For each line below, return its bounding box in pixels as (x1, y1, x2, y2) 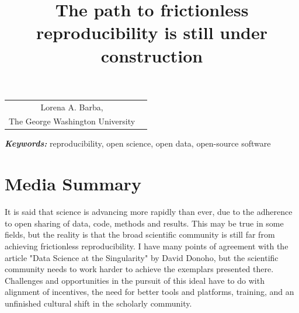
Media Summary (5, 172, 141, 196)
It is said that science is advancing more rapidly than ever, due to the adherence (5, 206, 293, 218)
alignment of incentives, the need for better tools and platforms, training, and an (5, 286, 294, 298)
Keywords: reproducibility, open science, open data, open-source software (5, 137, 271, 149)
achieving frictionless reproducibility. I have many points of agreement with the (5, 239, 288, 252)
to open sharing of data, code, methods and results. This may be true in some (5, 217, 284, 229)
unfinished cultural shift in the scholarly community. (5, 297, 192, 309)
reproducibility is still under (36, 20, 268, 44)
